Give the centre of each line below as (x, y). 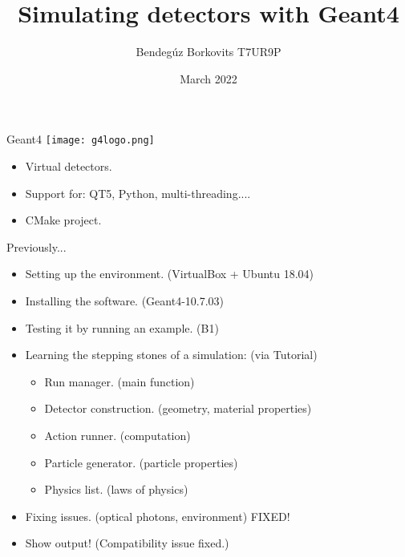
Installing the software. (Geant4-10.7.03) (125, 300)
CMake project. (63, 220)
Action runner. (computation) (117, 435)
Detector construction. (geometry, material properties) (178, 408)
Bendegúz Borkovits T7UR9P (209, 52)
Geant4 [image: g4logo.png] (81, 139)
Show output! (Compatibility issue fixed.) (127, 543)
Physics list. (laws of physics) (116, 489)
